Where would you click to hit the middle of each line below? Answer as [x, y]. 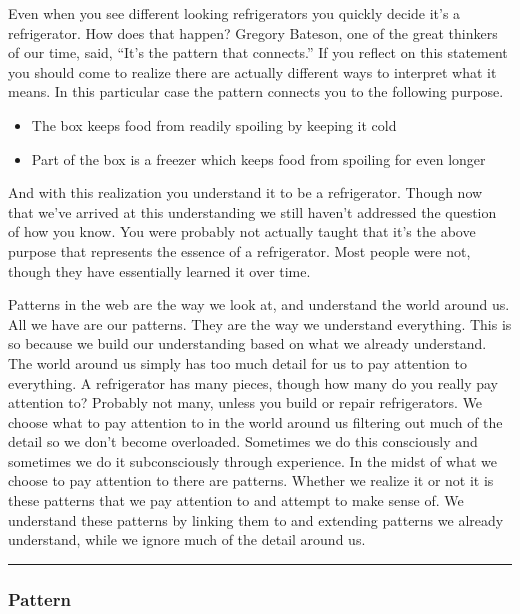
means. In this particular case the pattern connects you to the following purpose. [256, 91]
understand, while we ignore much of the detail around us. [187, 539]
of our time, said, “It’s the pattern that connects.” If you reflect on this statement [258, 52]
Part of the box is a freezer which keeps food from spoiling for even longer [258, 158]
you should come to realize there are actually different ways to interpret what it [252, 71]
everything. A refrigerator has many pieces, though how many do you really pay [253, 382]
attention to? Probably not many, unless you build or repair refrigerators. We [245, 402]
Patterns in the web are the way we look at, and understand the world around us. [259, 304]
